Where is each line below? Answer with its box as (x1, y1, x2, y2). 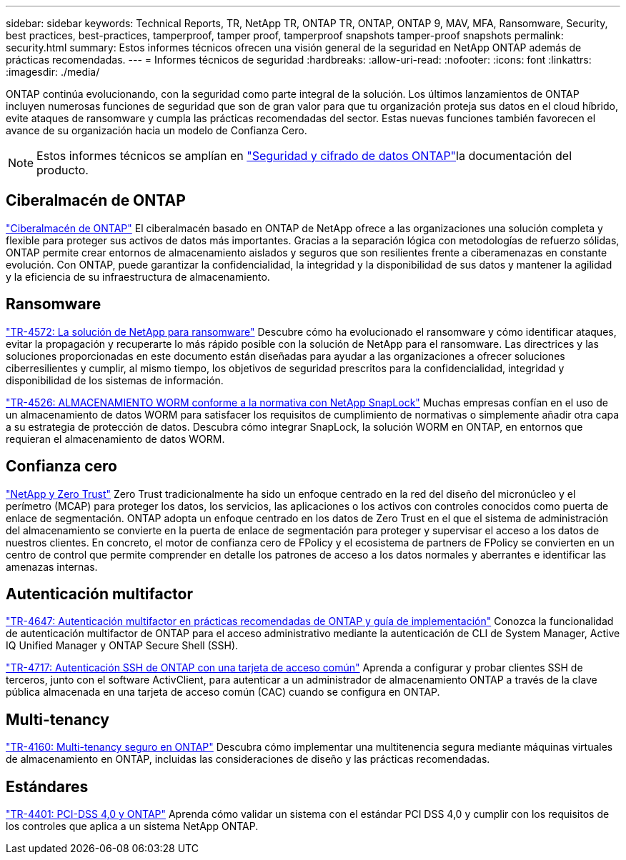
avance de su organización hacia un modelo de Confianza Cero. (6, 124, 307, 136)
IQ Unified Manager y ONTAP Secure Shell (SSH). (6, 639, 239, 652)
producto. (36, 163, 89, 177)
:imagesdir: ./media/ (6, 66, 100, 78)
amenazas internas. (6, 560, 98, 573)
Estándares (6, 777, 89, 796)
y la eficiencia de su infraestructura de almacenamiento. (6, 270, 270, 283)
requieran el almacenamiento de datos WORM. (6, 432, 225, 445)
